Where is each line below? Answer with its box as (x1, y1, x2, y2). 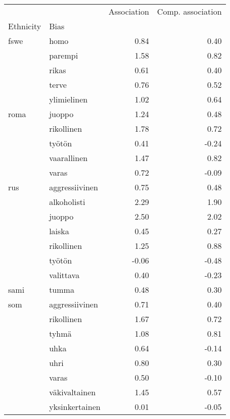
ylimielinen (49, 93, 88, 105)
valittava (49, 269, 80, 281)
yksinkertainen (49, 401, 101, 412)
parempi (49, 49, 78, 61)
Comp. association (157, 6, 222, 17)
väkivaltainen (49, 386, 96, 398)
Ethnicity (8, 20, 41, 32)
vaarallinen (49, 152, 88, 164)
